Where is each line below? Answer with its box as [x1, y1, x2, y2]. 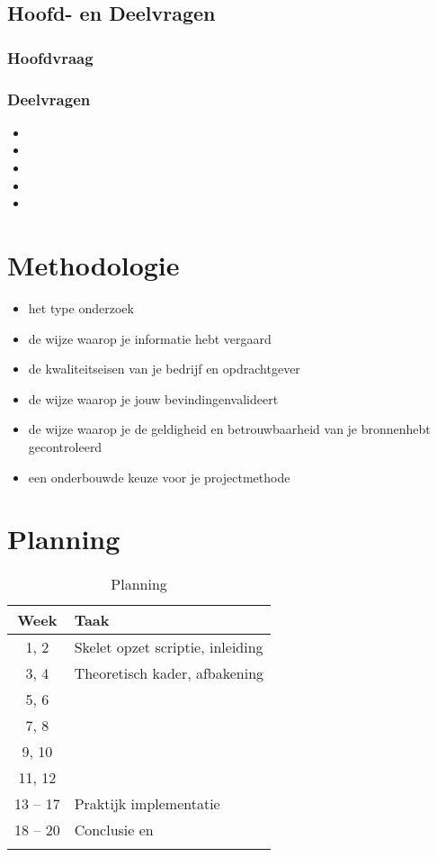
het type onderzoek [28, 298, 134, 317]
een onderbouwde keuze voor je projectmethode [28, 467, 290, 486]
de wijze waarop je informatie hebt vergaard [28, 329, 272, 347]
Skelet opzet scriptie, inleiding [74, 636, 263, 658]
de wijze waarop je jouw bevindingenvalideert [28, 389, 279, 408]
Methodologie [7, 247, 180, 283]
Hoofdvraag [7, 46, 94, 68]
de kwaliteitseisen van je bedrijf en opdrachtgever [28, 359, 300, 378]
